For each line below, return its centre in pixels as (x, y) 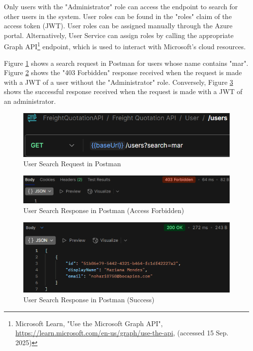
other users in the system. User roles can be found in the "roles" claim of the (118, 16)
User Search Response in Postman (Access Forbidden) (104, 210)
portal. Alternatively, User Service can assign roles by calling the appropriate (119, 35)
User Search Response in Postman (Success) (89, 299)
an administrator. (30, 101)
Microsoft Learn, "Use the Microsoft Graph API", (89, 323)
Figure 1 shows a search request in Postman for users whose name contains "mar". (126, 63)
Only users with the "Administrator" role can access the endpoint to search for (121, 6)
